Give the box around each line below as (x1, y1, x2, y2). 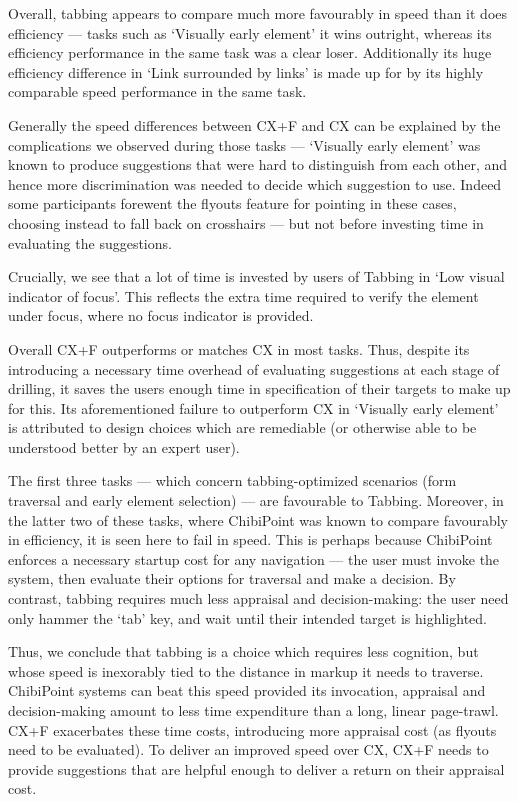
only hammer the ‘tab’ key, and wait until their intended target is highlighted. (8, 607, 487, 628)
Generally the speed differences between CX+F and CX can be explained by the (8, 114, 501, 135)
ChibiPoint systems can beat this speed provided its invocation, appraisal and (8, 680, 486, 701)
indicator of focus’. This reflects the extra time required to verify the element (8, 285, 479, 306)
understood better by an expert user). (8, 436, 240, 457)
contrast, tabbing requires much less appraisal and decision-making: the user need (8, 588, 509, 609)
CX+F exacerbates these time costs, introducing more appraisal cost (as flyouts (8, 719, 497, 740)
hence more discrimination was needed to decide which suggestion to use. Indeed (8, 173, 502, 194)
